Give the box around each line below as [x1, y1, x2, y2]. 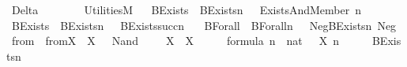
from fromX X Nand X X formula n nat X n [11, 32, 339, 49]
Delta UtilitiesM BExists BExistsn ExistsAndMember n [11, 2, 361, 17]
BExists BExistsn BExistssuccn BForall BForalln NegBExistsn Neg [11, 17, 397, 33]
